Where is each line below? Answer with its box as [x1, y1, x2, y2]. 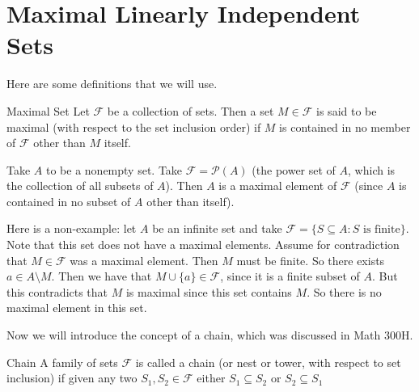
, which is [348, 161, 396, 178]
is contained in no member [279, 118, 411, 135]
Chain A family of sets [6, 353, 118, 370]
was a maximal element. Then [70, 251, 218, 268]
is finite [363, 224, 400, 236]
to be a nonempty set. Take [45, 161, 183, 178]
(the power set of [252, 161, 336, 178]
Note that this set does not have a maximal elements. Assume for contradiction [6, 236, 400, 253]
